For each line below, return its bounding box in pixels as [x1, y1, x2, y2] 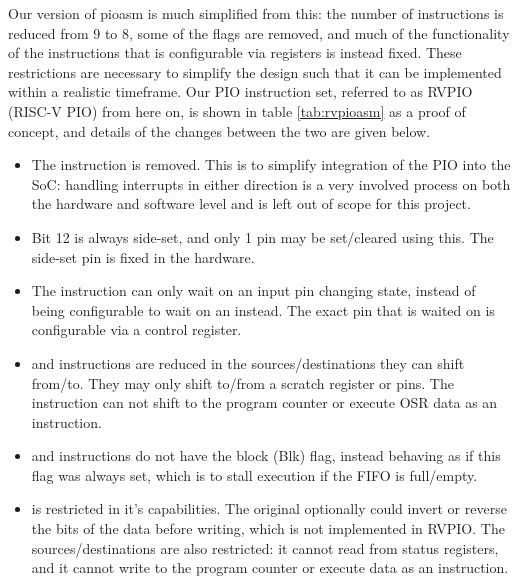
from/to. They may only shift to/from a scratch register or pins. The [31, 372, 454, 393]
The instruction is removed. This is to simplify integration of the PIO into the [31, 154, 511, 175]
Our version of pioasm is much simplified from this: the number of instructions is [8, 3, 504, 23]
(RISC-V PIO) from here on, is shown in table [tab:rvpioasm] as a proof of [8, 100, 466, 121]
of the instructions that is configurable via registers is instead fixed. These [8, 42, 462, 63]
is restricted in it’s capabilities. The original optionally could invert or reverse [31, 498, 507, 519]
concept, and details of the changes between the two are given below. [8, 120, 431, 141]
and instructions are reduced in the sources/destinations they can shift [31, 352, 465, 373]
